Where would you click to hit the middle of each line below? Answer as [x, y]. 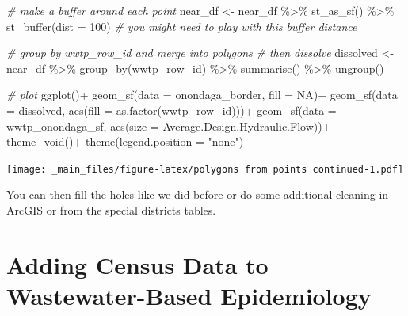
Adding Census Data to [137, 264]
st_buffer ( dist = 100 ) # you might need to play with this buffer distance [182, 26]
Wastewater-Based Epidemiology [189, 295]
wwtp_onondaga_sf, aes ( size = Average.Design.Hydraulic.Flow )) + [169, 126]
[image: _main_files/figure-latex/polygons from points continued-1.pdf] [205, 169]
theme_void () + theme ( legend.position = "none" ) [125, 141]
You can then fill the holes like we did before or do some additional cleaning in [198, 194]
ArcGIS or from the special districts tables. [111, 210]
